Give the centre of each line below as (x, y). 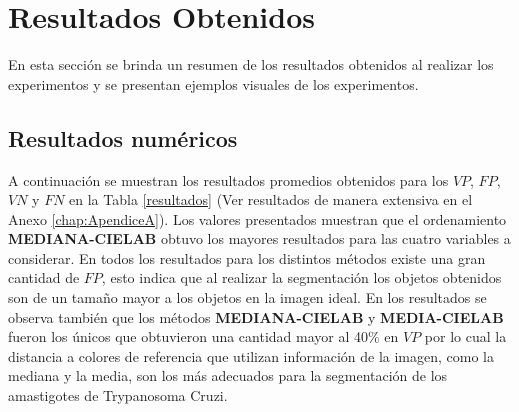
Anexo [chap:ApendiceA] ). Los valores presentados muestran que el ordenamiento (257, 218)
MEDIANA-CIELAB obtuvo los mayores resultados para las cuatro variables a (259, 238)
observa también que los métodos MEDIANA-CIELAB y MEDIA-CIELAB (256, 316)
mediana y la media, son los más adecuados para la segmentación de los (228, 375)
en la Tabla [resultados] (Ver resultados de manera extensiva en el (271, 199)
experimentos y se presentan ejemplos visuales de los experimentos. (213, 83)
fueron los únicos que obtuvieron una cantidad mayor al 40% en (203, 336)
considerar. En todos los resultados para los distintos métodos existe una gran (247, 257)
